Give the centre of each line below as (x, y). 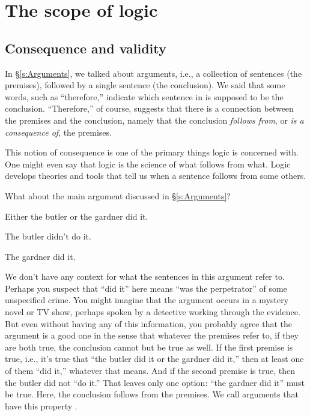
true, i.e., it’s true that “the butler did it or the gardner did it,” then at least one (154, 359)
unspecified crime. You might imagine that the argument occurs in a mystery (147, 300)
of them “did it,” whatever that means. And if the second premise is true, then (150, 371)
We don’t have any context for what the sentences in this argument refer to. (145, 276)
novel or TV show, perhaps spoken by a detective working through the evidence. (153, 312)
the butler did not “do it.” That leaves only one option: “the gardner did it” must (155, 382)
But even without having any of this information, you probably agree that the (149, 323)
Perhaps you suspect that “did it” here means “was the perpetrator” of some (146, 288)
